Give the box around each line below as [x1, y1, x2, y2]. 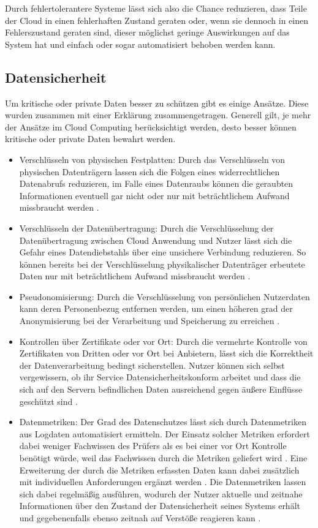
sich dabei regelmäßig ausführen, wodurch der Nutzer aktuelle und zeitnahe [19, 487, 303, 500]
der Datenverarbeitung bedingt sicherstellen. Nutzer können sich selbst [19, 358, 285, 371]
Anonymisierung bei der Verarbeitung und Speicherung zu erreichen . [19, 314, 280, 327]
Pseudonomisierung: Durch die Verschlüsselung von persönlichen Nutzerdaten [19, 290, 310, 303]
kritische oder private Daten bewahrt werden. [5, 132, 176, 145]
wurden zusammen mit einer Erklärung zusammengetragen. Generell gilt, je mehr [5, 108, 311, 121]
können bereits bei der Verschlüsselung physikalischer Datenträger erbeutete [19, 257, 305, 270]
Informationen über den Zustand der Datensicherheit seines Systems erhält [19, 499, 300, 512]
